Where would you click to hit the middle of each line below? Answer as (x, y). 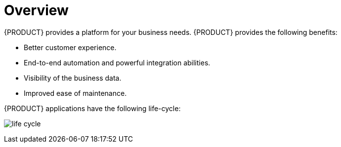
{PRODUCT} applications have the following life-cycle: (92, 108)
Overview (36, 10)
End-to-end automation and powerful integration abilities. (117, 62)
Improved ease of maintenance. (75, 93)
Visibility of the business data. (73, 78)
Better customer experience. (70, 47)
